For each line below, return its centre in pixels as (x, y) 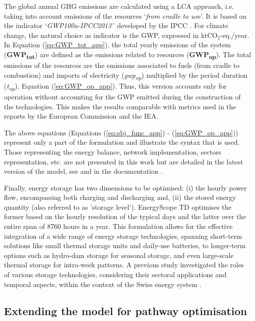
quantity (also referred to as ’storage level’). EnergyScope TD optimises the (118, 207)
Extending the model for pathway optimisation (126, 310)
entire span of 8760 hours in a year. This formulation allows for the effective (118, 226)
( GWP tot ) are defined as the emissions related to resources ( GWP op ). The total (127, 55)
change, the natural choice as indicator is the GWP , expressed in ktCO (111, 35)
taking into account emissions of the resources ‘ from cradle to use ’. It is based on (125, 16)
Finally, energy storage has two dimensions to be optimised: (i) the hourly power (126, 187)
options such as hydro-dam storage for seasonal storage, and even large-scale (119, 255)
